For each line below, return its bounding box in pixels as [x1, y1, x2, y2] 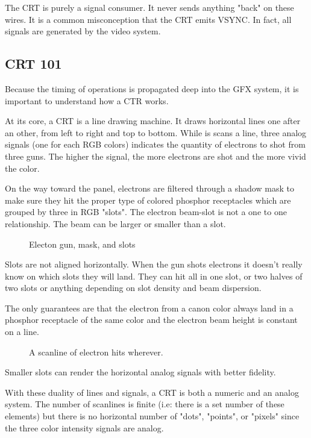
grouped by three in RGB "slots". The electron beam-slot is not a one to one [5, 205, 287, 218]
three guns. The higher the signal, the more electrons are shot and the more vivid [5, 149, 306, 162]
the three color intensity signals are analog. [5, 421, 164, 434]
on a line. [5, 325, 39, 338]
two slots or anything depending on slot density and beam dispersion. [5, 281, 262, 294]
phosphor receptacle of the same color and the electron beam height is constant [5, 313, 298, 326]
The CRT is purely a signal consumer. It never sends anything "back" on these [5, 1, 294, 13]
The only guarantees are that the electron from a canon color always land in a [5, 301, 294, 314]
